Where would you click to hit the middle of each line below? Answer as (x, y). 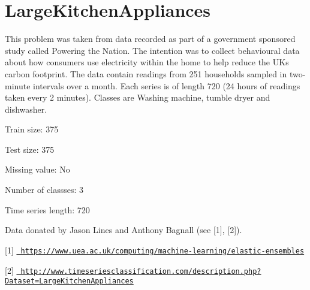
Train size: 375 (32, 129)
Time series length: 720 (47, 209)
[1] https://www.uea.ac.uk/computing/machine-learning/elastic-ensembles (155, 250)
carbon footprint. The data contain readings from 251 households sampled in (146, 73)
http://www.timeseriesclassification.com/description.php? (141, 271)
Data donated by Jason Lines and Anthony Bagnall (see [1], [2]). (124, 230)
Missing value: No (37, 169)
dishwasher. (26, 109)
